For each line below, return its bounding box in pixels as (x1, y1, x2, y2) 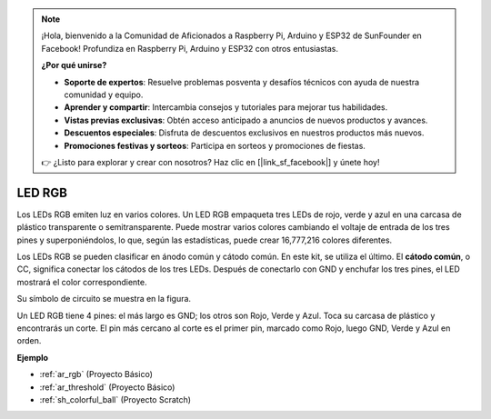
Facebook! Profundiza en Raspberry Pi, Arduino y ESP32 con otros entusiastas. (41, 43, 338, 54)
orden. (16, 335, 42, 346)
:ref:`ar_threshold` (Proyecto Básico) (39, 382, 175, 393)
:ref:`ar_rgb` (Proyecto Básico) (39, 369, 154, 380)
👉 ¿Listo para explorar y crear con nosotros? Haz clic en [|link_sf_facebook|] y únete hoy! (41, 156, 380, 167)
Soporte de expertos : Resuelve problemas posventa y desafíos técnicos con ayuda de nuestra (64, 76, 420, 87)
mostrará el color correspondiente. (16, 276, 147, 287)
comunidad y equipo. (64, 89, 144, 100)
